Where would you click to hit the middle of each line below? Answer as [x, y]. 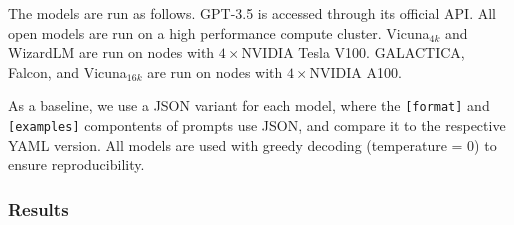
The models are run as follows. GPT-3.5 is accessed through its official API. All [252, 13]
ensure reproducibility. [76, 164]
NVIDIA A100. [355, 71]
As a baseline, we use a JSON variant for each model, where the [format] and [249, 105]
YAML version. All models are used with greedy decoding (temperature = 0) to [252, 144]
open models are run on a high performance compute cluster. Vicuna [219, 32]
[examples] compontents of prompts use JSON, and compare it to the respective [257, 125]
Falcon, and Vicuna [67, 71]
